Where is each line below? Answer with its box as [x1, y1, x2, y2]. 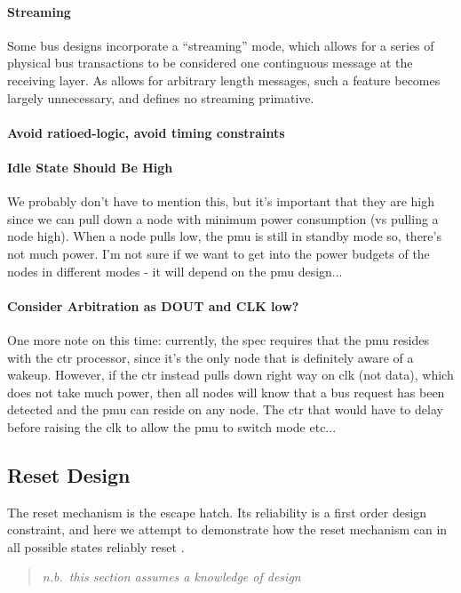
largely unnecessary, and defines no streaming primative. [7, 88, 314, 107]
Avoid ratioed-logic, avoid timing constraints [7, 123, 285, 141]
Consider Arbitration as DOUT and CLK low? [7, 296, 299, 315]
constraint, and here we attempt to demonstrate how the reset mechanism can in [7, 520, 448, 539]
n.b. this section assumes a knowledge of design [42, 567, 301, 586]
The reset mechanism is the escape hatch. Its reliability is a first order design [7, 502, 427, 521]
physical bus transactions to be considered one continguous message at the [7, 53, 413, 72]
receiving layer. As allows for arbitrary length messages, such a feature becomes [7, 70, 441, 89]
